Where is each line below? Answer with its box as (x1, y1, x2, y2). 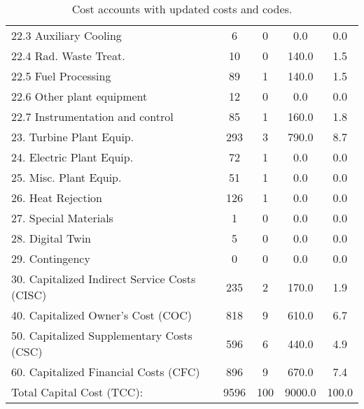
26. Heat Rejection (11, 189, 102, 206)
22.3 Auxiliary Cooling (11, 27, 122, 43)
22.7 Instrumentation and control (11, 108, 174, 124)
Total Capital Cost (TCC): (11, 384, 143, 400)
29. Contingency (11, 250, 90, 266)
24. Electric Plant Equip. (11, 149, 134, 165)
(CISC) (11, 287, 47, 303)
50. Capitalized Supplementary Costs (11, 327, 192, 343)
